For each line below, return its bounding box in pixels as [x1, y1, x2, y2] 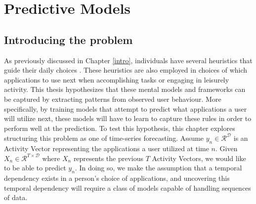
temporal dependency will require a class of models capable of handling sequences [4, 182, 251, 193]
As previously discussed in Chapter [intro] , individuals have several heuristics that [4, 55, 253, 65]
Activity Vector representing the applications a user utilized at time [4, 143, 209, 153]
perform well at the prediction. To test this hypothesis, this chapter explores [4, 122, 235, 133]
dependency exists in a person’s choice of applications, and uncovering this [4, 173, 230, 183]
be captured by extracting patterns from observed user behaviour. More [4, 93, 221, 104]
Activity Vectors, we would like [152, 153, 246, 163]
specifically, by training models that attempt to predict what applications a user [4, 103, 247, 114]
